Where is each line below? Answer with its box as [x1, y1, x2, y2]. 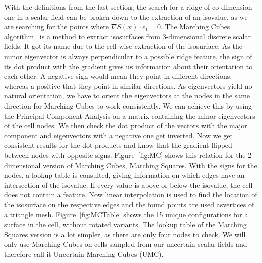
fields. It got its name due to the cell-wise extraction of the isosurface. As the [4, 41, 242, 51]
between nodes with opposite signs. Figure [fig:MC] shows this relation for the [4, 149, 246, 160]
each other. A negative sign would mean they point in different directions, [4, 71, 232, 81]
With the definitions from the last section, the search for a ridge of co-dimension [4, 2, 252, 12]
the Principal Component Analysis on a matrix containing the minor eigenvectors [4, 110, 255, 121]
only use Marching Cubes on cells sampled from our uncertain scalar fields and [4, 239, 247, 249]
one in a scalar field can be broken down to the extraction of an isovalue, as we [4, 11, 248, 22]
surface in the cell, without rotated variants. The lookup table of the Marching [4, 219, 247, 230]
